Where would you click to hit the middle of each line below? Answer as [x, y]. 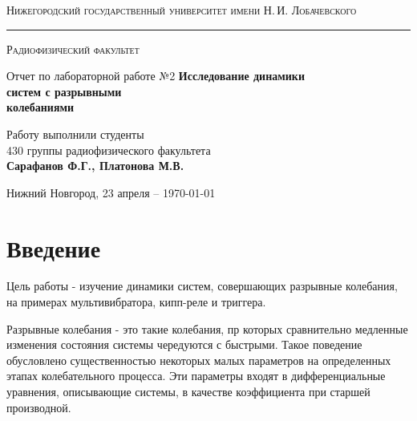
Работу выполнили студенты [75, 134]
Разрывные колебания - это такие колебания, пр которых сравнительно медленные [207, 328]
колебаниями [40, 107]
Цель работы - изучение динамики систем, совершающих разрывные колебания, [202, 286]
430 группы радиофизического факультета [109, 150]
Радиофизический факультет [73, 49]
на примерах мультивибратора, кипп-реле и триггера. [136, 302]
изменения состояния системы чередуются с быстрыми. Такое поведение [184, 344]
